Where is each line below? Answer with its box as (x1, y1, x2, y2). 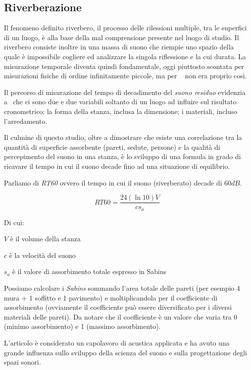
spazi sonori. (4, 357, 41, 367)
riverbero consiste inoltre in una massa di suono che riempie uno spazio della (4, 42, 234, 52)
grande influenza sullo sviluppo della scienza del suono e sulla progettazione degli (4, 347, 247, 357)
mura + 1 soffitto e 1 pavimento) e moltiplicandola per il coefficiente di (4, 292, 218, 302)
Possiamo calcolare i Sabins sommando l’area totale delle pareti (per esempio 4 (4, 283, 240, 293)
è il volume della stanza (10, 233, 81, 244)
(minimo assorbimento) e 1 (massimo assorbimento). (4, 321, 161, 331)
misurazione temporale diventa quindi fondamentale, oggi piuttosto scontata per (4, 61, 244, 71)
